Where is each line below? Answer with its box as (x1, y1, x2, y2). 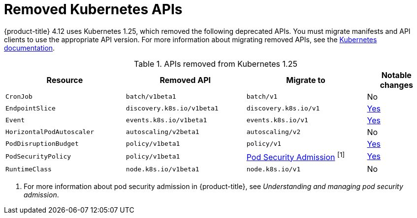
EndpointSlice (5, 105, 56, 112)
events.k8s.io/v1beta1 (126, 116, 207, 124)
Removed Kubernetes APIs (4, 1, 183, 18)
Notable (381, 70, 412, 80)
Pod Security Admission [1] (246, 150, 345, 163)
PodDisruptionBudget (5, 140, 79, 148)
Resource (46, 75, 83, 85)
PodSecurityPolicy (5, 152, 71, 160)
